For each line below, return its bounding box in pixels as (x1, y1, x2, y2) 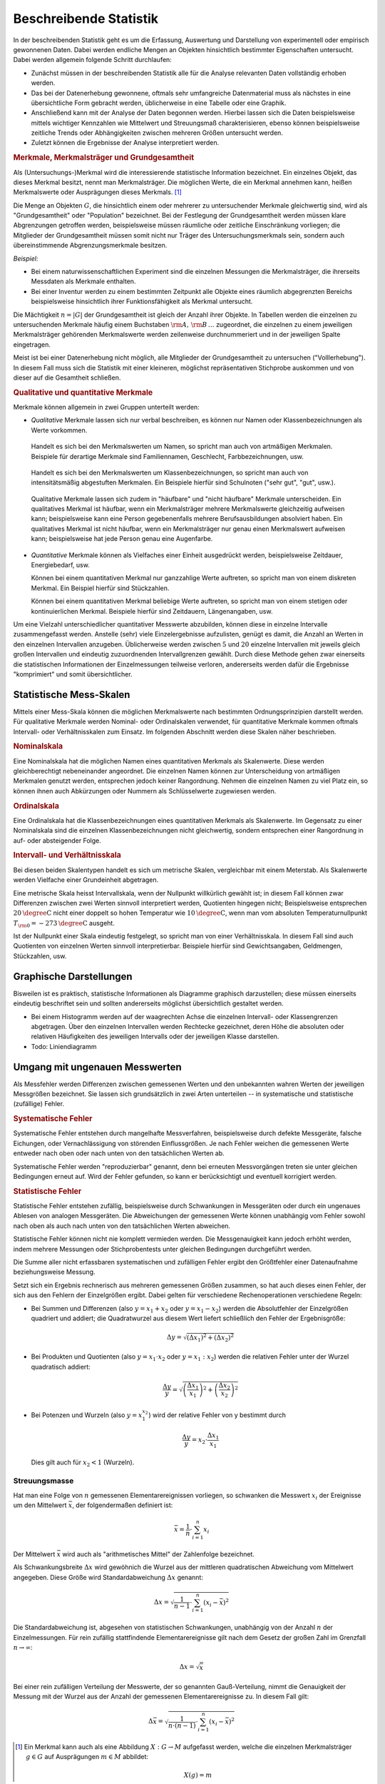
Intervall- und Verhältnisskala (13, 850, 121, 860)
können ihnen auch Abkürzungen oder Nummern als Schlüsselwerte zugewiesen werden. (13, 786, 277, 795)
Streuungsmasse (13, 1476, 74, 1486)
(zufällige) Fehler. (13, 1100, 64, 1108)
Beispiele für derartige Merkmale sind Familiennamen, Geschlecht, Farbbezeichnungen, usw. (31, 452, 304, 460)
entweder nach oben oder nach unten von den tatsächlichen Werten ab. (13, 1149, 225, 1157)
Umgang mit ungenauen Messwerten (13, 1060, 182, 1073)
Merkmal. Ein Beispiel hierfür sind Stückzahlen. (31, 584, 170, 592)
